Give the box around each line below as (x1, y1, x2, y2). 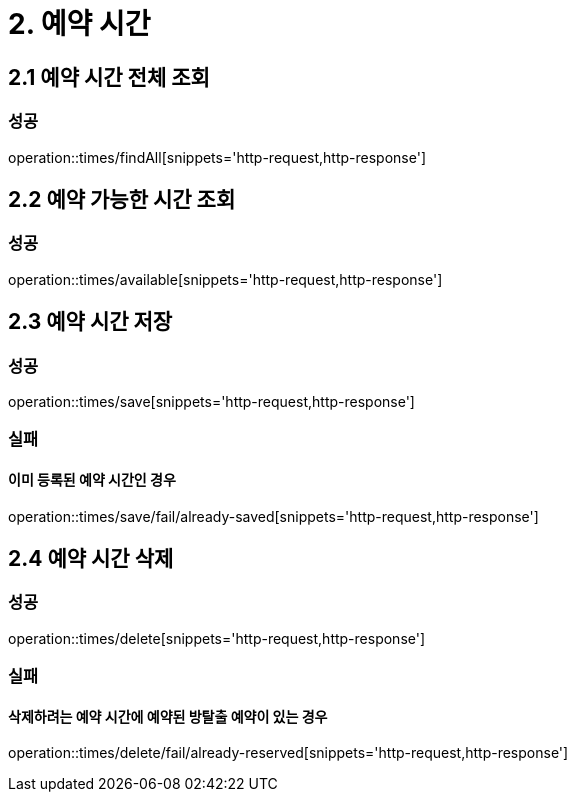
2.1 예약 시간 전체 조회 (8, 64, 210, 90)
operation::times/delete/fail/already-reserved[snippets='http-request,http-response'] (8, 744, 569, 762)
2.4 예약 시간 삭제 (8, 546, 174, 571)
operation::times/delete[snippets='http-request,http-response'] (8, 629, 426, 647)
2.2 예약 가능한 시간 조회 (8, 186, 236, 212)
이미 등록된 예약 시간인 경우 (8, 470, 176, 488)
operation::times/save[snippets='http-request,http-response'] (8, 392, 415, 410)
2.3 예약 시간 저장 (8, 309, 173, 335)
